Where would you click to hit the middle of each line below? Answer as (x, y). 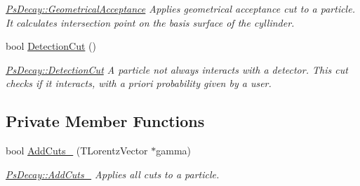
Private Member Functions (105, 121)
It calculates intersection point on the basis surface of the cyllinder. (150, 22)
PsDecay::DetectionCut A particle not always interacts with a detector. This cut (177, 69)
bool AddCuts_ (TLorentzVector (77, 151)
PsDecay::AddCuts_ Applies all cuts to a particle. (113, 174)
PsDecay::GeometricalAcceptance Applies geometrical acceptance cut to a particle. (180, 8)
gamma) (174, 151)
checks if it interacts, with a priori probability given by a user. (139, 83)
